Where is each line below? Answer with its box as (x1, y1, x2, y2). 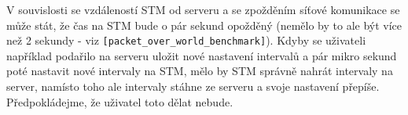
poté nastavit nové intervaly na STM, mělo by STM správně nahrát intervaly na (6, 63, 393, 79)
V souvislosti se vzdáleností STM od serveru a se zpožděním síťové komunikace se (6, 2, 400, 17)
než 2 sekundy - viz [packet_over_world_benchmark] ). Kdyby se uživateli (6, 32, 366, 49)
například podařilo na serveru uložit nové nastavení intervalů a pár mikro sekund (6, 47, 397, 63)
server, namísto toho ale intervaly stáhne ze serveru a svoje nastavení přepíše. (6, 78, 380, 95)
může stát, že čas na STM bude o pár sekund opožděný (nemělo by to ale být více (6, 16, 402, 33)
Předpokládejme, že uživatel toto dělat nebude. (6, 93, 233, 110)
